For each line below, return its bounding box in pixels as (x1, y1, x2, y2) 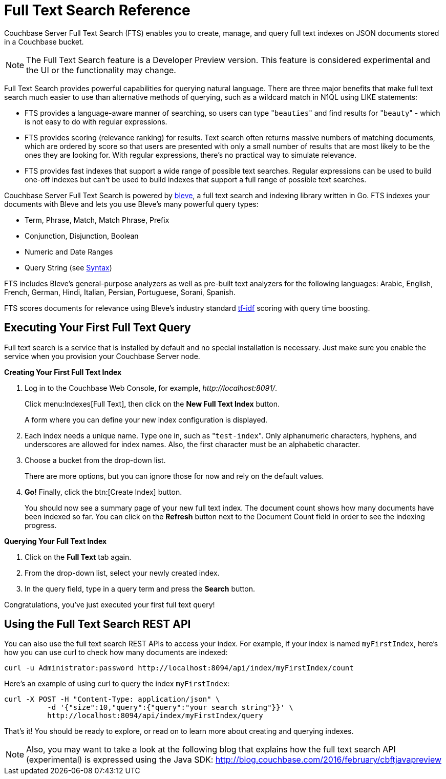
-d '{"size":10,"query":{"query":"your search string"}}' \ (47, 703, 293, 712)
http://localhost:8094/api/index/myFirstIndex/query (47, 711, 263, 720)
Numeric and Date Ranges (25, 247, 113, 256)
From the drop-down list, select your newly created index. (25, 568, 220, 577)
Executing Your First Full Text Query (4, 321, 191, 334)
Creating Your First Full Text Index (4, 367, 122, 376)
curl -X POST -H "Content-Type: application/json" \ (4, 695, 220, 704)
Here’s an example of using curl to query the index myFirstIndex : (4, 679, 230, 688)
